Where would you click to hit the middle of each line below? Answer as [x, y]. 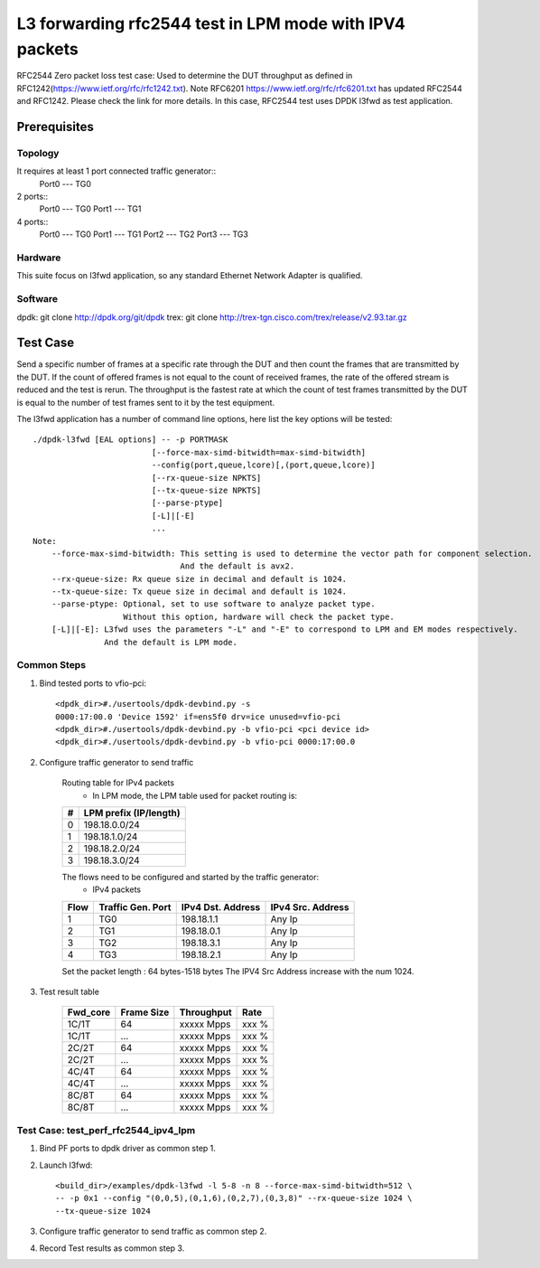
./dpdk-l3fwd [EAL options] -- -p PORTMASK [130, 440]
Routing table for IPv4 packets [118, 783]
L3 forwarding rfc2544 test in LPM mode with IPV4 [211, 23]
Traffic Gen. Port [135, 906]
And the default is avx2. [237, 566]
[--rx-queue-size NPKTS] [206, 478]
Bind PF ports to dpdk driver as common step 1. [128, 1149]
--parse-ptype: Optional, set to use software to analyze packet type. [213, 604]
